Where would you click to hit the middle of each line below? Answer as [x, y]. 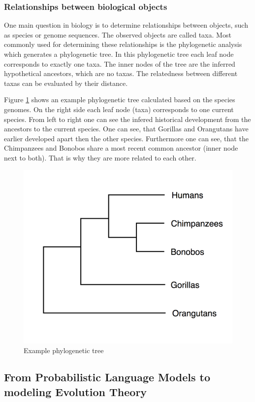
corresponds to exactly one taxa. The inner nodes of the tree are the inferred [120, 63]
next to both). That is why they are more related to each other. [100, 157]
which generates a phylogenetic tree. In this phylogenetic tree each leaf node [119, 54]
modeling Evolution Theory [76, 391]
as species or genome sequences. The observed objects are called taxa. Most [118, 34]
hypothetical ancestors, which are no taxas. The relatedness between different [121, 73]
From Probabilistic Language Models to [107, 377]
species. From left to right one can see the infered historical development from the [127, 119]
